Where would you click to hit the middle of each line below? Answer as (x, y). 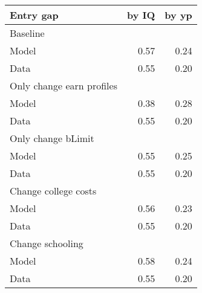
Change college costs (53, 191)
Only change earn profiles (64, 85)
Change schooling (47, 243)
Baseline (27, 33)
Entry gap (34, 15)
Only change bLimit (52, 138)
